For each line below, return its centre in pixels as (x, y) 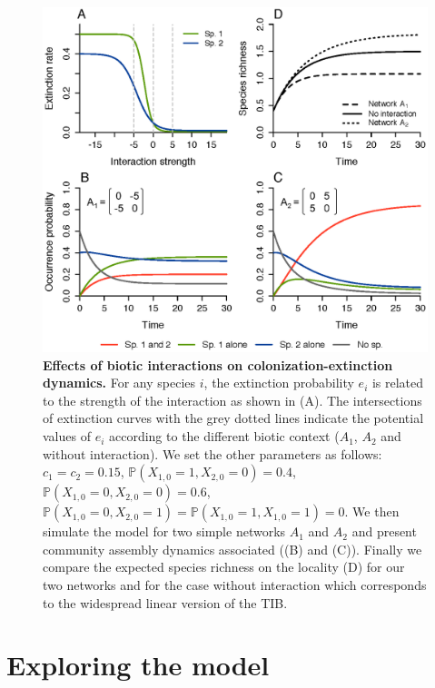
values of (67, 436)
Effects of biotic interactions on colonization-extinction (218, 364)
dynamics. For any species (119, 383)
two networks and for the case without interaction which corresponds (235, 585)
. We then (372, 511)
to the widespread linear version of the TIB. (165, 602)
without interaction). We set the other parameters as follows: (213, 453)
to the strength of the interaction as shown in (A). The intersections (232, 400)
